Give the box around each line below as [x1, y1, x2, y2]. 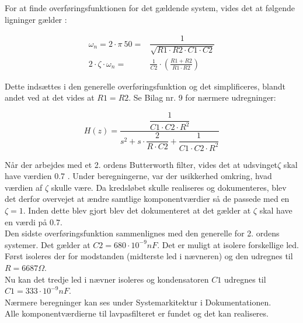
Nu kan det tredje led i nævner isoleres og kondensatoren [5, 273, 209, 285]
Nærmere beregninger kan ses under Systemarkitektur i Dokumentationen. [5, 295, 271, 308]
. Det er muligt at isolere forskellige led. [157, 238, 299, 250]
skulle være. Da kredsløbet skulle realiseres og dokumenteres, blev [51, 181, 287, 193]
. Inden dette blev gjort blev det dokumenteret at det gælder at [23, 204, 251, 216]
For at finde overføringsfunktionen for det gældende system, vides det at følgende [5, 2, 295, 13]
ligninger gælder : [5, 13, 67, 25]
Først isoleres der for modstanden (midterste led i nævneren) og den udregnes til [5, 250, 293, 262]
